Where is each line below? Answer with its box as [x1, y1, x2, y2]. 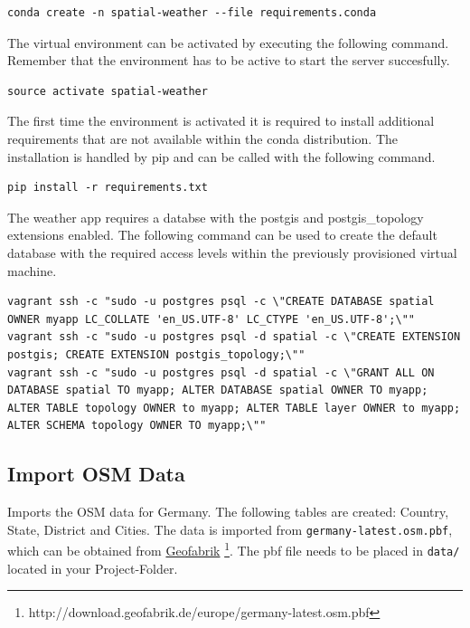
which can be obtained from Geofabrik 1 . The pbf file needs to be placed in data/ [7, 538, 460, 559]
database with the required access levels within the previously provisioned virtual [7, 243, 457, 262]
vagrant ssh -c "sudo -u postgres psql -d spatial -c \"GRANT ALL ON [7, 366, 435, 379]
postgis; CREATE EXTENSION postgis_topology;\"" [7, 347, 305, 361]
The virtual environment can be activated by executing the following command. [7, 33, 449, 52]
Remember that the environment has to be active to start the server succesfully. [7, 51, 450, 70]
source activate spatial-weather [7, 84, 208, 98]
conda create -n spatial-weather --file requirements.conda [7, 6, 377, 19]
